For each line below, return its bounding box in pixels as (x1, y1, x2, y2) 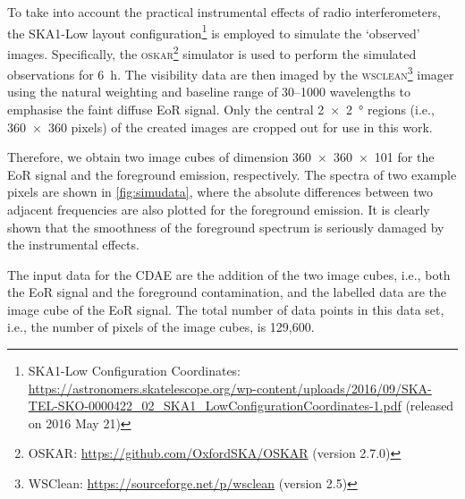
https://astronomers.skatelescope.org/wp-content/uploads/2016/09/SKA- (28, 378, 432, 397)
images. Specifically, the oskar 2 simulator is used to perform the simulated (7, 41, 417, 63)
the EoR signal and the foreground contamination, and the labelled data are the (7, 283, 447, 301)
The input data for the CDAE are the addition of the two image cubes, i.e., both (7, 265, 451, 283)
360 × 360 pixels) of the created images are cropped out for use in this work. (7, 117, 433, 136)
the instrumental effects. (7, 235, 139, 254)
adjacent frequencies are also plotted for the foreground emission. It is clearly (7, 199, 430, 218)
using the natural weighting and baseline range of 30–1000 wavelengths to (7, 82, 411, 101)
